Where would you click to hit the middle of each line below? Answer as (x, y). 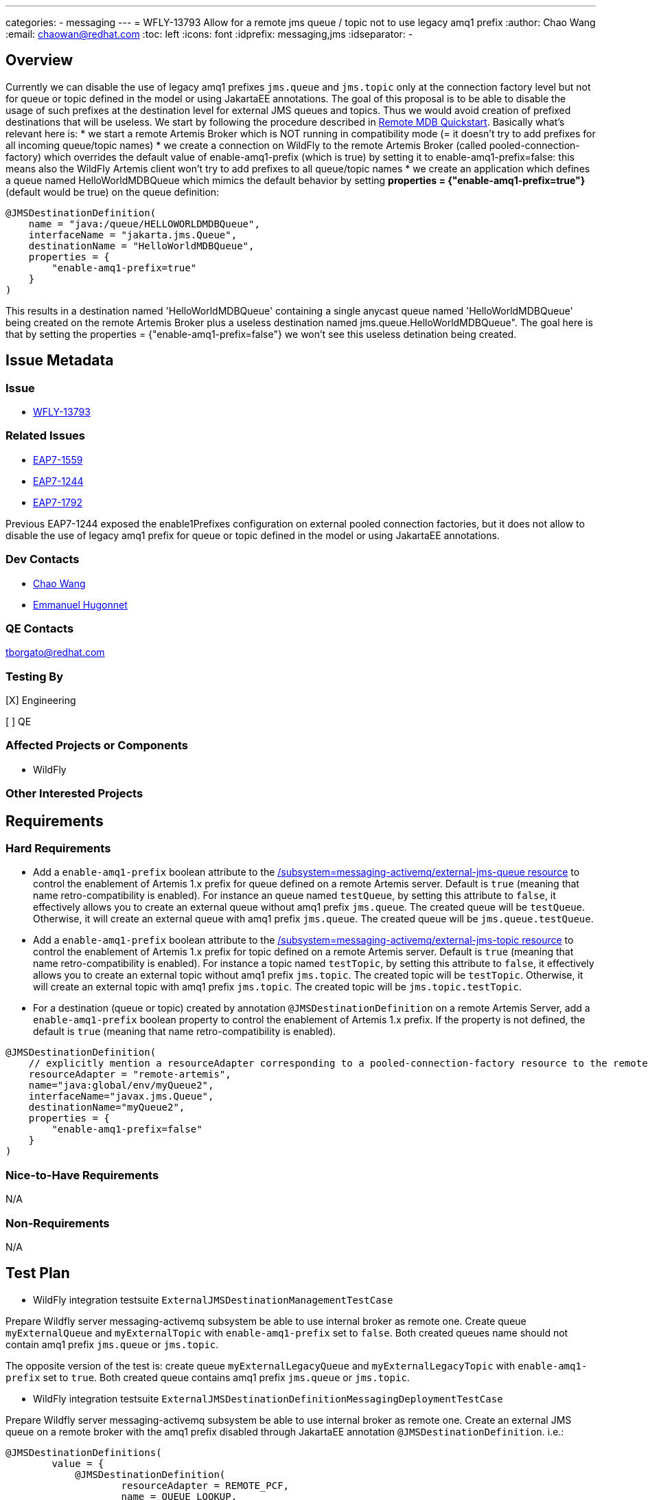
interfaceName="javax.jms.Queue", (121, 1096)
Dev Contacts (43, 559)
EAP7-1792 (58, 502)
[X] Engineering (41, 701)
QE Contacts (40, 628)
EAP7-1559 (58, 459)
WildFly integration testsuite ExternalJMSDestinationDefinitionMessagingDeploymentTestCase (268, 1398)
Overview (39, 60)
